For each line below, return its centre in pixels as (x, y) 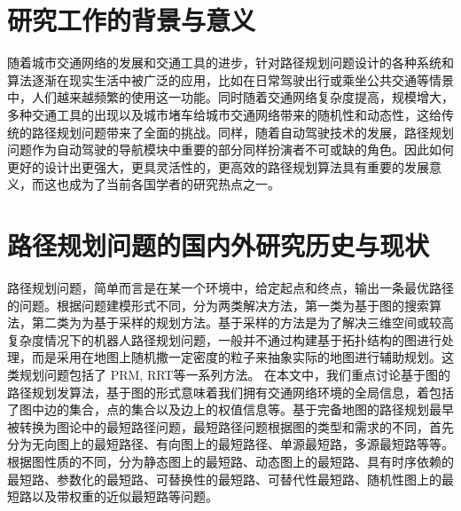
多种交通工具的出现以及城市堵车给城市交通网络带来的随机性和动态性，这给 (224, 114)
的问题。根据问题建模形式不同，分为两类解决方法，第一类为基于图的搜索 (218, 305)
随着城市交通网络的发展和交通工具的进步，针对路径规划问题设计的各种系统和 (230, 63)
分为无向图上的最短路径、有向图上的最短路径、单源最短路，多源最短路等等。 (230, 444)
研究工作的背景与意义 (132, 20)
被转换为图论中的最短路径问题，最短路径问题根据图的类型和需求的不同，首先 (230, 426)
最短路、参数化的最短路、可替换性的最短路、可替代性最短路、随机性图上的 (224, 479)
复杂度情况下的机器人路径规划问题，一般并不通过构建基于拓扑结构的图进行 (224, 339)
